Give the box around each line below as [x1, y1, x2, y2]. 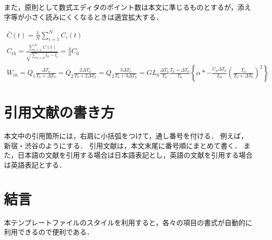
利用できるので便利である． [4, 227, 94, 237]
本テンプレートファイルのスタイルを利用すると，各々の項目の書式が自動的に [4, 217, 253, 227]
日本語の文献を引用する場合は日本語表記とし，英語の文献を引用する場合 [17, 150, 253, 160]
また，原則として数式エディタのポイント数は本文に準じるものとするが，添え [4, 2, 252, 12]
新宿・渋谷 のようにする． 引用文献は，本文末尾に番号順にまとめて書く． [4, 140, 241, 150]
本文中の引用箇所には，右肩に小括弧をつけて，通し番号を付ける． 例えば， [4, 131, 248, 141]
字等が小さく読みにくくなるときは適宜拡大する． [4, 11, 163, 22]
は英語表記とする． [4, 160, 66, 170]
